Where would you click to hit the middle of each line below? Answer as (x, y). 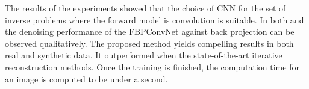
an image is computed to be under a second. (86, 78)
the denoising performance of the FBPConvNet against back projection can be (150, 32)
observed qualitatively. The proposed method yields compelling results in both (149, 43)
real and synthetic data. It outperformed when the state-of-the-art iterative (144, 55)
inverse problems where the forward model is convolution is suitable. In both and (154, 20)
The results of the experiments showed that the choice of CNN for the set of (145, 8)
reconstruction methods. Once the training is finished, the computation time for (152, 66)
